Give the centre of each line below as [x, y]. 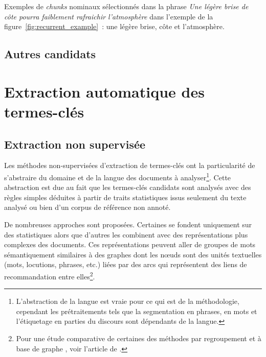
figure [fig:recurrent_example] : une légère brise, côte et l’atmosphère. [114, 26]
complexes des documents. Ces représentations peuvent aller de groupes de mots [130, 244]
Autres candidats [50, 54]
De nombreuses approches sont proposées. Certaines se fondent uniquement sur [128, 224]
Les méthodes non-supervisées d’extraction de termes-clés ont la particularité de [130, 165]
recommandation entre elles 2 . [50, 275]
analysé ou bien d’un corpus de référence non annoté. [87, 207]
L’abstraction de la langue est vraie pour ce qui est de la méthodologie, [128, 301]
